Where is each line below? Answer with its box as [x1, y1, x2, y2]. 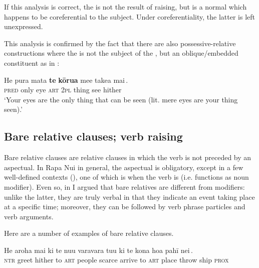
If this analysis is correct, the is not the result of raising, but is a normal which [4, 2, 247, 12]
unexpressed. [4, 21, 43, 32]
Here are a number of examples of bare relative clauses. [4, 228, 174, 238]
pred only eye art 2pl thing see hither [4, 84, 122, 95]
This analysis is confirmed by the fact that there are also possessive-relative [4, 38, 236, 48]
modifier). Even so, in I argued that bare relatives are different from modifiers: [4, 181, 245, 192]
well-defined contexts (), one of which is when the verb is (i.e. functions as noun [4, 172, 249, 182]
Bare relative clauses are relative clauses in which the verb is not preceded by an [4, 152, 251, 163]
